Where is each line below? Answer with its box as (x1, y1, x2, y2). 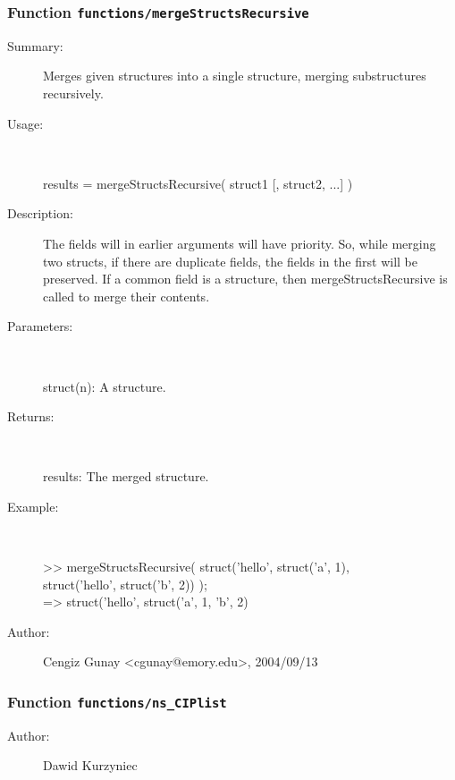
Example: (7, 496, 59, 515)
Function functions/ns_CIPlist (7, 690, 227, 712)
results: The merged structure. (43, 467, 209, 486)
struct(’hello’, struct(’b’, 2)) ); (43, 574, 207, 593)
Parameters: (7, 317, 73, 335)
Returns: (7, 407, 55, 426)
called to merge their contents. (43, 286, 210, 305)
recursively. (43, 83, 104, 102)
